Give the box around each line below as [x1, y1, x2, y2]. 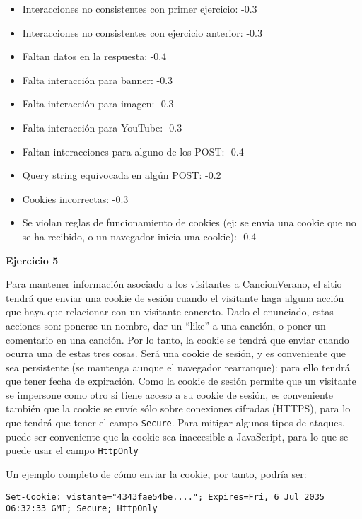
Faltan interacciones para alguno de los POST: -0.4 [22, 144, 244, 158]
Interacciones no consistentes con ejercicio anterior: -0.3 [22, 25, 262, 40]
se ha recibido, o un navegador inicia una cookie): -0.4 [22, 228, 257, 243]
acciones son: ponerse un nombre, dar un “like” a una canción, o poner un [6, 317, 326, 332]
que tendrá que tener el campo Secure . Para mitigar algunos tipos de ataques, [6, 415, 345, 430]
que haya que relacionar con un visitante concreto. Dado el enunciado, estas [6, 304, 334, 319]
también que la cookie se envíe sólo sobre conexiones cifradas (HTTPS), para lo [6, 401, 351, 416]
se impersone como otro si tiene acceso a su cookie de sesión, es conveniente [6, 387, 333, 402]
